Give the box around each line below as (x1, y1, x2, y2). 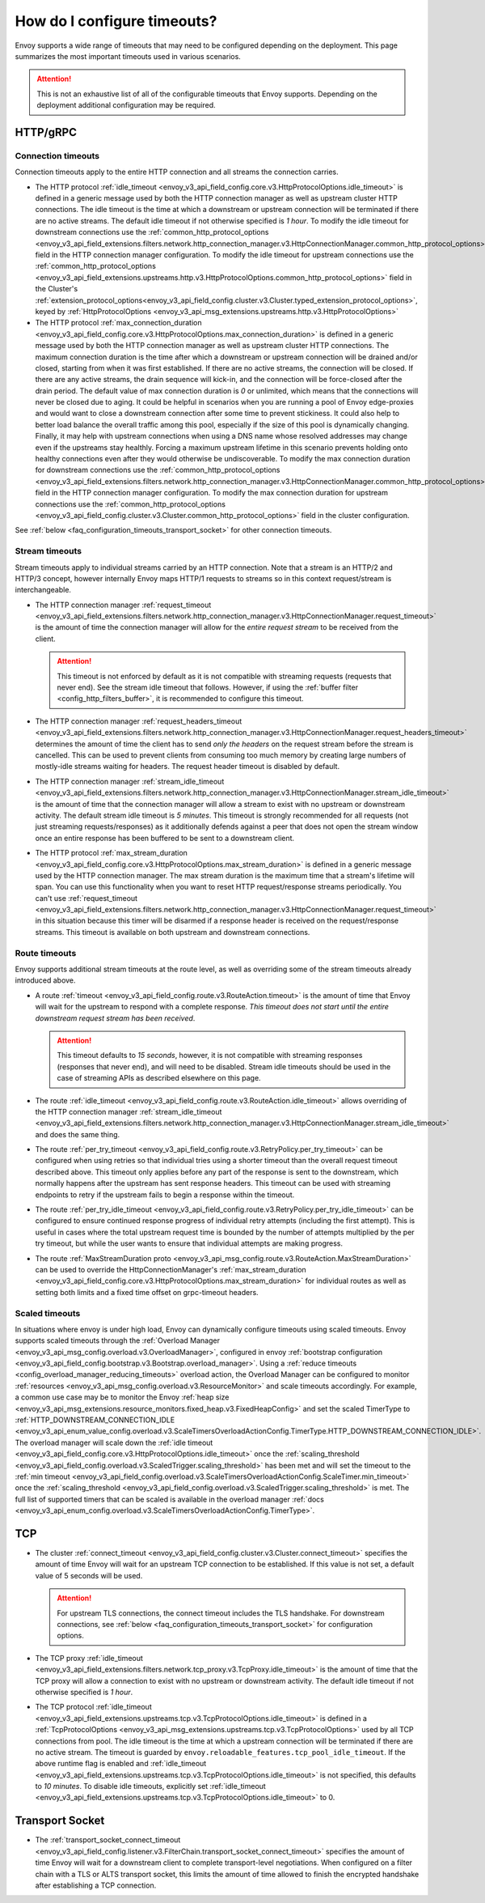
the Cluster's (35, 284, 78, 294)
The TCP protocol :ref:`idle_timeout (35, 1702, 153, 1712)
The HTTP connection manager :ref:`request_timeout (35, 600, 212, 610)
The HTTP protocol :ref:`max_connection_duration (35, 318, 202, 328)
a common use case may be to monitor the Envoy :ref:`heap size (15, 1392, 230, 1402)
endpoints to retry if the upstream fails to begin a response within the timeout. (35, 1190, 295, 1200)
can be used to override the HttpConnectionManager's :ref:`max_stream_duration (35, 1264, 306, 1274)
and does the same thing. (35, 1129, 120, 1139)
